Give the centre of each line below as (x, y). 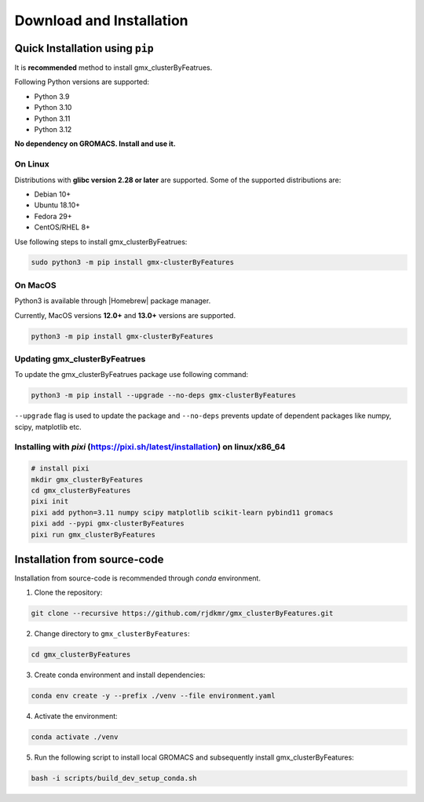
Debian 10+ (53, 194)
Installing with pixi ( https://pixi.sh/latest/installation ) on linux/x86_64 (150, 447)
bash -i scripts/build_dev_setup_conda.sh (114, 778)
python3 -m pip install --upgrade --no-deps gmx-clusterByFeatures (164, 396)
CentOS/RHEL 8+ (62, 227)
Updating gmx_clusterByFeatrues (80, 359)
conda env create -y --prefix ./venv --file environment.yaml (153, 696)
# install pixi (60, 469)
